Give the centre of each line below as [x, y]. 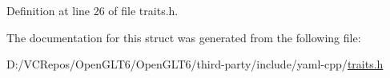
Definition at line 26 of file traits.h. [92, 10]
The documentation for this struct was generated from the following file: [184, 37]
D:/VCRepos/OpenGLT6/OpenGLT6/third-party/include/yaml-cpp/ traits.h [195, 64]
